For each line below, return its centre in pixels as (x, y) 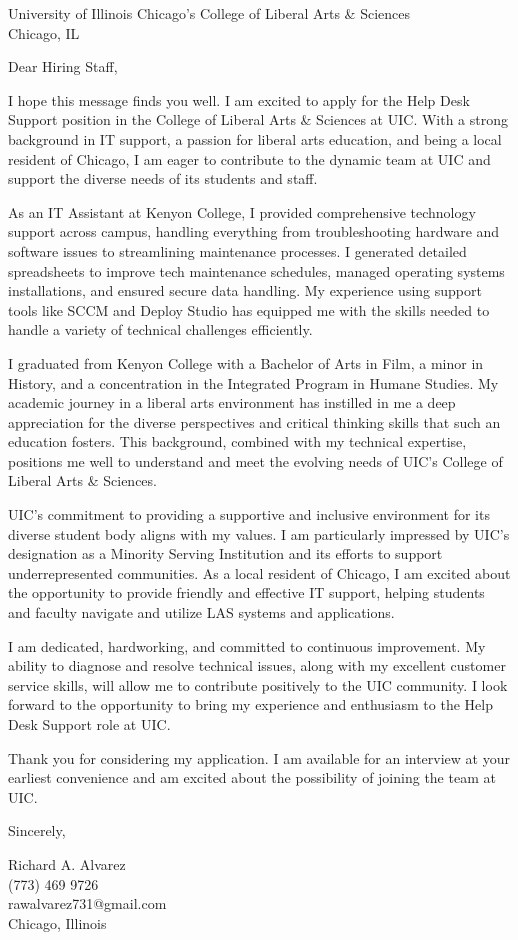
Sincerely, (37, 830)
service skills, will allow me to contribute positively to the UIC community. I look (258, 684)
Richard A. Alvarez (67, 863)
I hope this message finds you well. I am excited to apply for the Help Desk (239, 99)
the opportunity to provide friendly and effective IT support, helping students (246, 592)
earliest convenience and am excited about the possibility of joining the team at (252, 777)
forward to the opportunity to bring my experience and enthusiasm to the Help (250, 704)
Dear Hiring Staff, (63, 66)
